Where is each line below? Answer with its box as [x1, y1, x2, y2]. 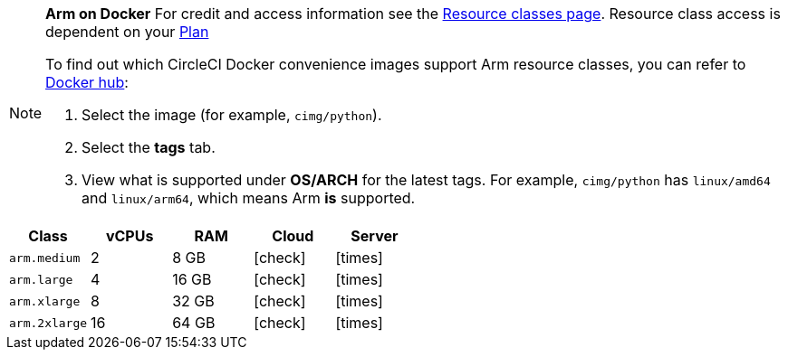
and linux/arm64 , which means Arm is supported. [82, 189, 416, 207]
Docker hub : [45, 73, 129, 91]
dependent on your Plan [45, 23, 209, 41]
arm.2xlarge [9, 315, 88, 330]
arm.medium [9, 250, 81, 265]
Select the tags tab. [82, 138, 216, 156]
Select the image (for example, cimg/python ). [82, 106, 382, 124]
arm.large [9, 272, 73, 287]
